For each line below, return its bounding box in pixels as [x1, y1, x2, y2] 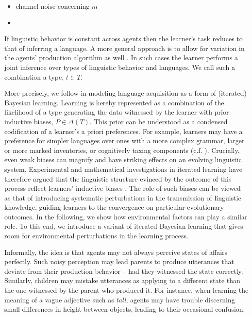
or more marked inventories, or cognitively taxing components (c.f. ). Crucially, [4, 145, 240, 155]
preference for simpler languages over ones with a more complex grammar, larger [4, 135, 245, 146]
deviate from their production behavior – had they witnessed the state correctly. [4, 266, 243, 276]
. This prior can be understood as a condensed [89, 116, 228, 126]
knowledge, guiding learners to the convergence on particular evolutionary [4, 202, 224, 212]
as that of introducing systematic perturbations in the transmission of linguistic [4, 192, 241, 202]
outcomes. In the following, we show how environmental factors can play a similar [4, 211, 248, 221]
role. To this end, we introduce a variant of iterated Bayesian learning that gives [4, 221, 243, 231]
